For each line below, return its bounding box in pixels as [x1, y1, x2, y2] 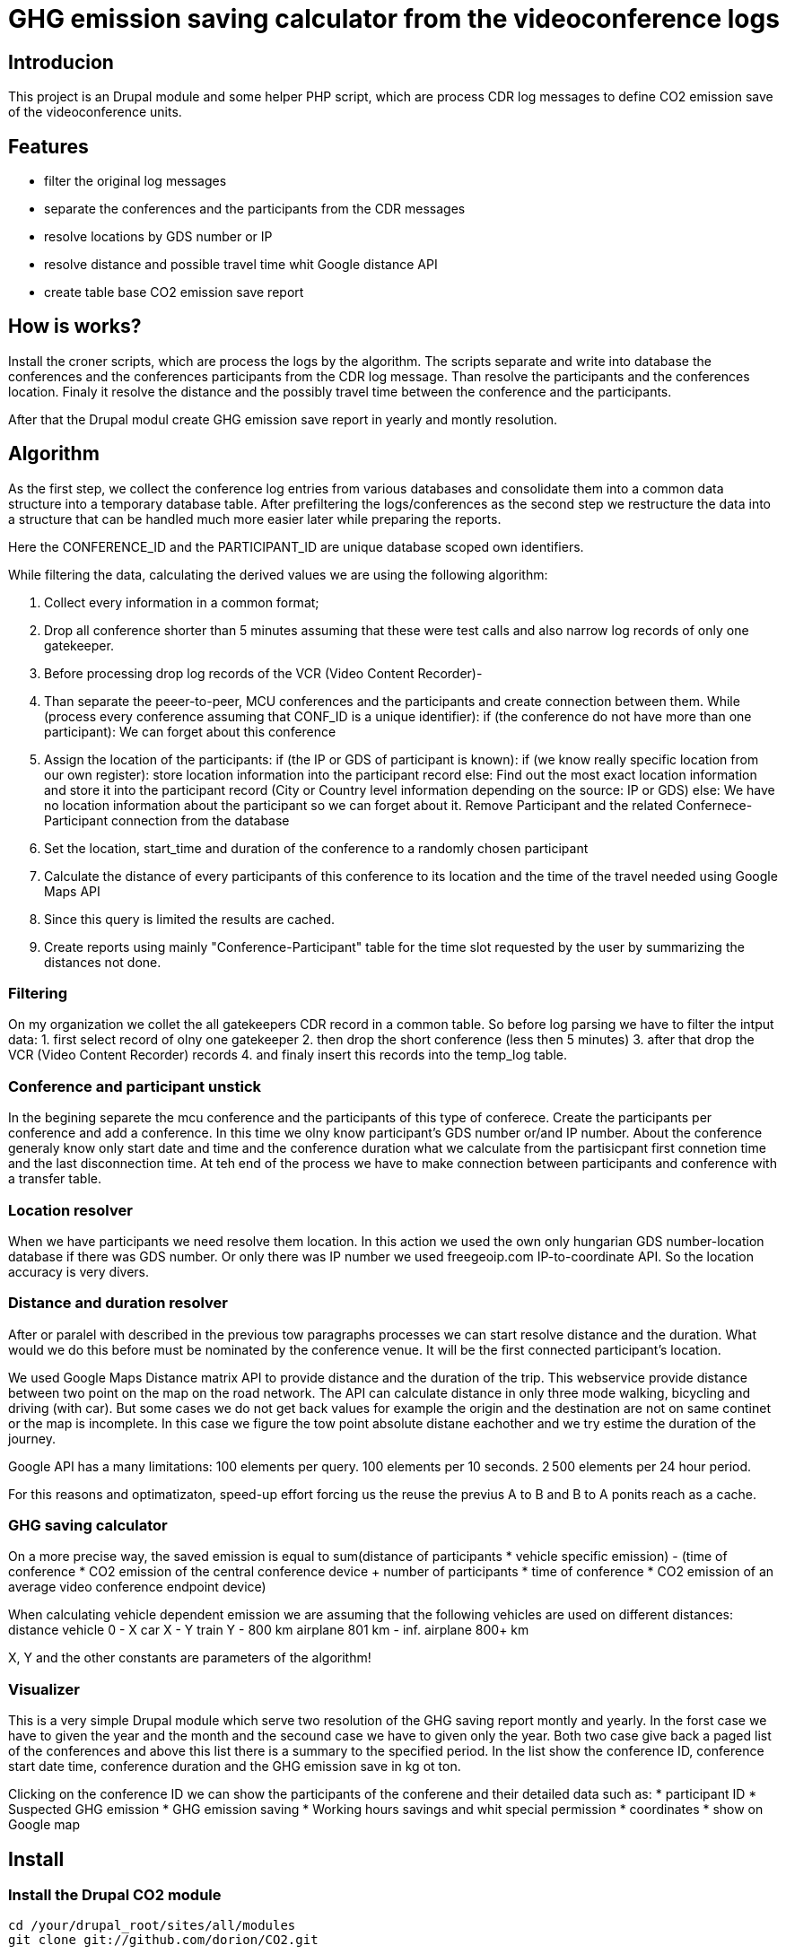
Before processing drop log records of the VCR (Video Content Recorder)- [44, 665, 483, 681]
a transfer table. [8, 1171, 101, 1187]
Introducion [8, 50, 114, 74]
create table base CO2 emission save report [44, 284, 304, 301]
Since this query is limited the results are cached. [44, 911, 336, 927]
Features [8, 135, 89, 158]
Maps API [44, 883, 100, 899]
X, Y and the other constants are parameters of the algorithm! [8, 1650, 371, 1666]
